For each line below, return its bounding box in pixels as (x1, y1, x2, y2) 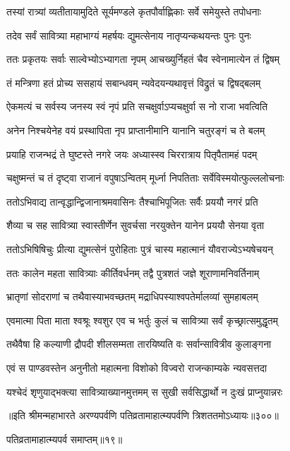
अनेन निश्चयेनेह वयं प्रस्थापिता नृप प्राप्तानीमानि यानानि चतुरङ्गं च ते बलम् (6, 122, 265, 137)
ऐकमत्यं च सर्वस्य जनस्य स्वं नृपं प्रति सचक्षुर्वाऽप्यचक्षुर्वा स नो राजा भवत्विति (6, 99, 268, 114)
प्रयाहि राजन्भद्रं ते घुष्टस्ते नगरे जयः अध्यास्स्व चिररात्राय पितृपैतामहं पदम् (6, 146, 258, 161)
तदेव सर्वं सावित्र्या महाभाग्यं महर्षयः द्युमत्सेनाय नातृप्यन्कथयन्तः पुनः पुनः (6, 28, 251, 42)
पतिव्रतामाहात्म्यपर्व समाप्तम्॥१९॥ (6, 431, 123, 446)
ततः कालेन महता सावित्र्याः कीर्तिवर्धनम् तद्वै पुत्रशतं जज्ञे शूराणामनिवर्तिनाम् (6, 265, 260, 280)
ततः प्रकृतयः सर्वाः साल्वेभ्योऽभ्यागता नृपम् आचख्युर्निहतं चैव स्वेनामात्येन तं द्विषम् (6, 52, 280, 66)
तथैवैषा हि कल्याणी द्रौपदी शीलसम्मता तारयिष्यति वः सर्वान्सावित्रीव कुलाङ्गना (6, 336, 272, 351)
